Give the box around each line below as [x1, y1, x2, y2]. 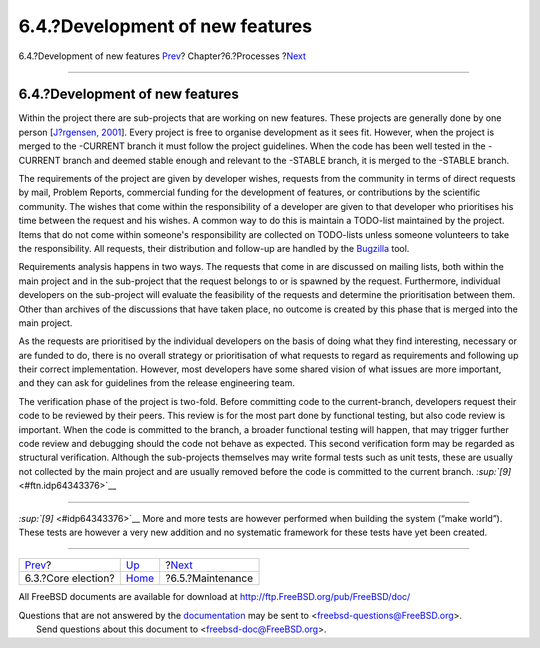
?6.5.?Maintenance [165, 571, 254, 585]
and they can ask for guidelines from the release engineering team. [18, 377, 295, 389]
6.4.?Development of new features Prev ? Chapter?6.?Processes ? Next [18, 50, 307, 62]
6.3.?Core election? [24, 571, 115, 585]
